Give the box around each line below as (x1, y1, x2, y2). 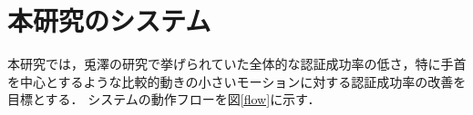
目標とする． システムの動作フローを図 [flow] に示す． (7, 90, 321, 109)
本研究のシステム (7, 2, 211, 39)
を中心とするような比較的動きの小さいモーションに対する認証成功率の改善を (7, 72, 467, 91)
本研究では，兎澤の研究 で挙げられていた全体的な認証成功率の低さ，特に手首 (7, 54, 467, 73)
